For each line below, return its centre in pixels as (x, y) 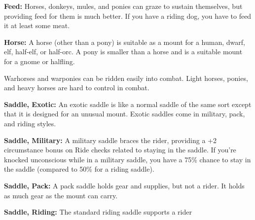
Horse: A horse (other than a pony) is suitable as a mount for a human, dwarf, (125, 42)
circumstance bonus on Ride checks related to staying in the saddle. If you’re (120, 150)
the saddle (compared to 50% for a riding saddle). (79, 169)
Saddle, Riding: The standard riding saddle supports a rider (98, 212)
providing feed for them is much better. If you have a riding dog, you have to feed (128, 16)
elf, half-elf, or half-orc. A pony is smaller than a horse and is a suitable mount (123, 52)
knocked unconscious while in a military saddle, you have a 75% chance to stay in (127, 159)
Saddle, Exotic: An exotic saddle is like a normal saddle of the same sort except (128, 104)
